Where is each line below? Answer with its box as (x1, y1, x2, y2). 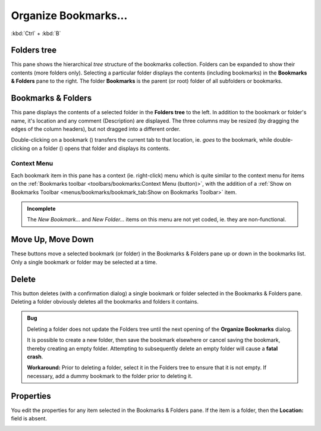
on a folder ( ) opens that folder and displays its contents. (31, 145, 171, 152)
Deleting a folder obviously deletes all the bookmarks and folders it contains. (11, 298, 199, 305)
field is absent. (11, 415, 48, 422)
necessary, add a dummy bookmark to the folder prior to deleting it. (27, 372, 193, 379)
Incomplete (27, 205, 56, 213)
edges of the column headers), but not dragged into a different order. (11, 125, 181, 132)
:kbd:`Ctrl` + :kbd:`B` (11, 30, 61, 37)
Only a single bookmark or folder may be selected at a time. (11, 258, 158, 266)
